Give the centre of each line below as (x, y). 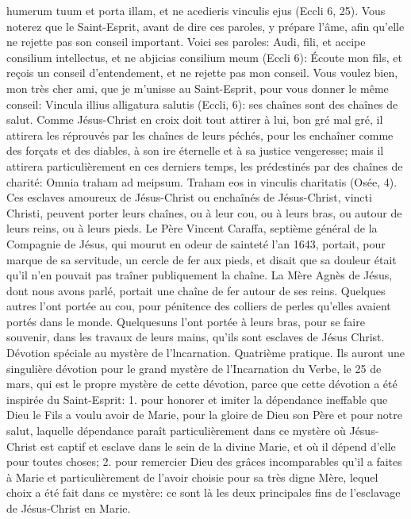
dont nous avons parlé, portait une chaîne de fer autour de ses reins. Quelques (196, 290)
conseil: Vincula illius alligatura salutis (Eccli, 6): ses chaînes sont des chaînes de (202, 104)
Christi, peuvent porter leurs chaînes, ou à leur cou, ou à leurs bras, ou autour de (204, 212)
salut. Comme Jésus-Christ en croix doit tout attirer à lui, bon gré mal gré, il (195, 119)
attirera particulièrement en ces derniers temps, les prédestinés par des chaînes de (205, 165)
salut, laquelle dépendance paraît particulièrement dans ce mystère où (176, 431)
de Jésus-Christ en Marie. (69, 508)
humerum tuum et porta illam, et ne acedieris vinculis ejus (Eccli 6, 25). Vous (196, 10)
